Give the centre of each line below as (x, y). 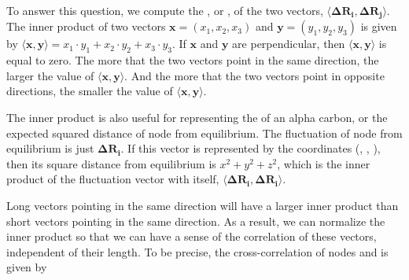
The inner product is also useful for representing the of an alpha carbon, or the (197, 118)
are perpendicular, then (289, 44)
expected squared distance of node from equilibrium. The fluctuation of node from (204, 133)
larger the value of (50, 75)
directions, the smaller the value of (90, 91)
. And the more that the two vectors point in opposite (254, 75)
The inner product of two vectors (86, 26)
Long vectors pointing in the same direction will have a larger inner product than (203, 205)
